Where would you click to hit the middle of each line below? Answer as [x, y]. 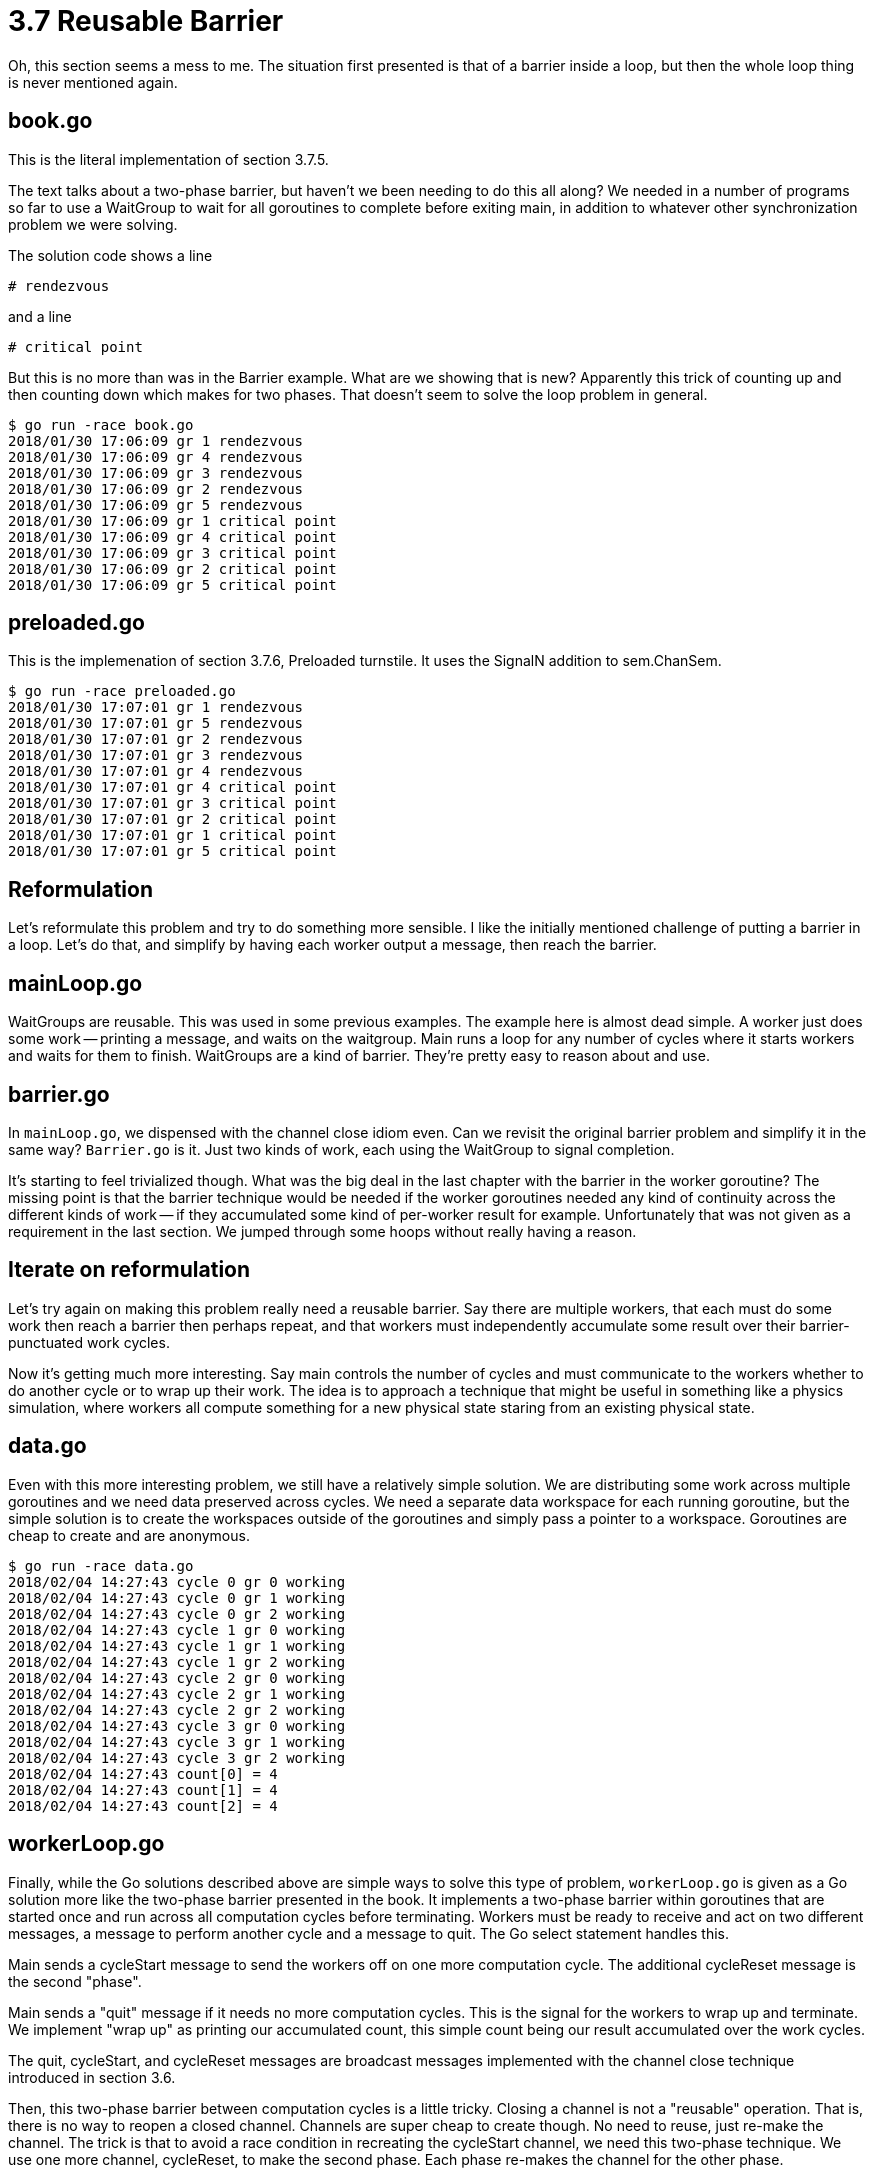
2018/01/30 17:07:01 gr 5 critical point [172, 851]
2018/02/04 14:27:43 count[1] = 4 [143, 1789]
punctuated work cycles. [89, 1342]
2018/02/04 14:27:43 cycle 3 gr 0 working [177, 1725]
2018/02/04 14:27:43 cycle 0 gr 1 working [177, 1597]
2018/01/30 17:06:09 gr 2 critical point [172, 568]
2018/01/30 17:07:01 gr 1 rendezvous [156, 707]
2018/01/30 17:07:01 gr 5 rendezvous [156, 723]
